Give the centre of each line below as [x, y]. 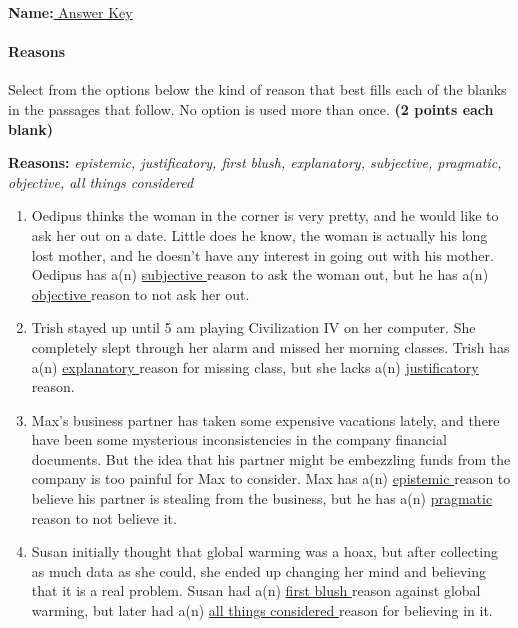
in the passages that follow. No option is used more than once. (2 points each [251, 108]
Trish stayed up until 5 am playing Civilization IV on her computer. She [253, 327]
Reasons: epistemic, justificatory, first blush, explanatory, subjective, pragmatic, [255, 162]
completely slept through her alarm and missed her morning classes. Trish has [270, 346]
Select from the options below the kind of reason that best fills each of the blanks [257, 89]
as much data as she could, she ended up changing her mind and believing [258, 570]
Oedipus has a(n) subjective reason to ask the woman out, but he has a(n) [260, 274]
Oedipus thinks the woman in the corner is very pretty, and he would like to [265, 215]
